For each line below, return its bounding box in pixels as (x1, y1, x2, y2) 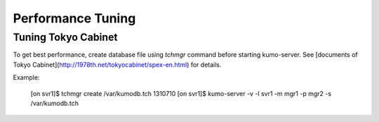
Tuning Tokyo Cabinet (13, 31, 119, 43)
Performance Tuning (13, 11, 136, 26)
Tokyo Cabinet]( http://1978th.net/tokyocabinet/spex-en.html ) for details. (13, 60, 222, 69)
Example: (13, 74, 40, 82)
